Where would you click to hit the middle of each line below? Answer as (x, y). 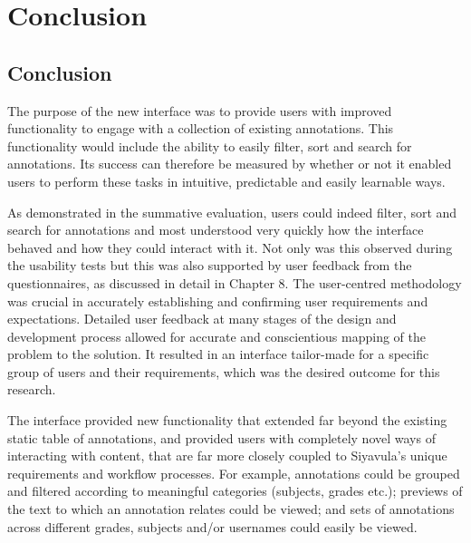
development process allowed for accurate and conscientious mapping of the (217, 336)
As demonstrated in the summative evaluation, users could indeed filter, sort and (232, 212)
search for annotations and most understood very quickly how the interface (216, 230)
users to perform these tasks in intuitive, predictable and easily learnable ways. (226, 181)
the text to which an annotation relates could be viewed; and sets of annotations (231, 509)
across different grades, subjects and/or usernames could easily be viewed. (212, 526)
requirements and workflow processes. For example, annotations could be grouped (234, 473)
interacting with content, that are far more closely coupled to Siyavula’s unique (227, 456)
